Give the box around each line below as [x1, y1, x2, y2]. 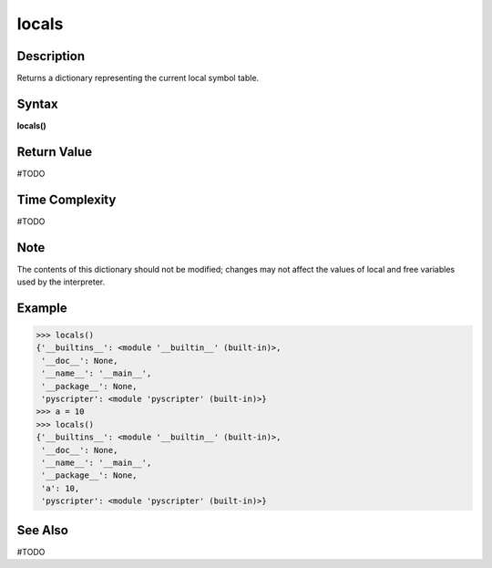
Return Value [16, 144, 93, 160]
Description [16, 48, 86, 64]
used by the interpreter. [16, 276, 105, 287]
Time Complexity [16, 191, 117, 207]
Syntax [16, 96, 58, 111]
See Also [16, 522, 68, 538]
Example [16, 300, 67, 315]
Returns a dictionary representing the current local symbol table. [16, 73, 260, 84]
